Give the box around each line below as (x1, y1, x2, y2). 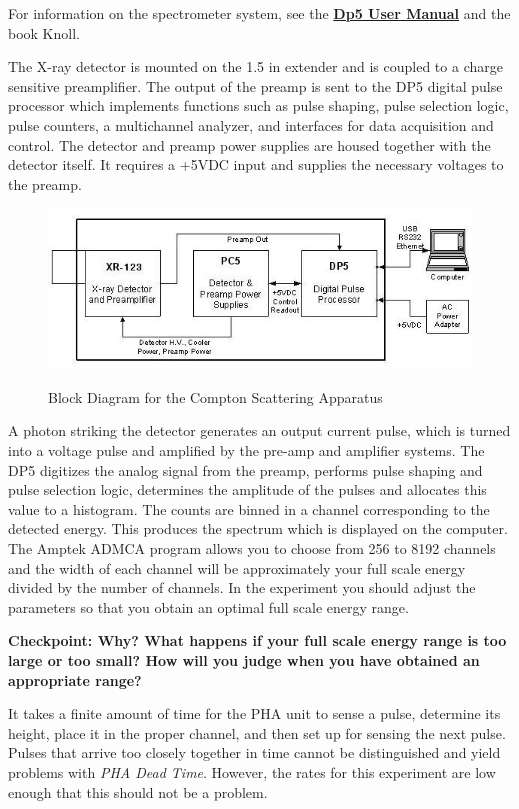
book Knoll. (8, 22, 80, 43)
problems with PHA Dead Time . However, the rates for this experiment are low (8, 761, 496, 782)
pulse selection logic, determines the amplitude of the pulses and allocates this (8, 479, 487, 500)
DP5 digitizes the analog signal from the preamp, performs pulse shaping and (8, 459, 483, 480)
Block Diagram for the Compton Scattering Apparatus (48, 386, 383, 407)
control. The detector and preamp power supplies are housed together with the (8, 134, 491, 155)
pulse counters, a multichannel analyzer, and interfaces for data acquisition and (8, 114, 494, 135)
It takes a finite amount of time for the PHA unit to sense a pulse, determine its (8, 703, 501, 724)
